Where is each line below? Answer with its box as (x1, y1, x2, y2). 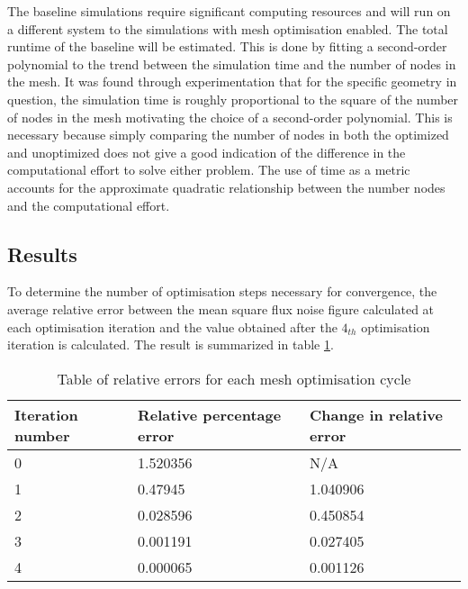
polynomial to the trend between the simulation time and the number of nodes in (7, 54, 456, 73)
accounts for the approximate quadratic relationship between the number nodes (7, 177, 445, 196)
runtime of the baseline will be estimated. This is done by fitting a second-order (7, 37, 447, 56)
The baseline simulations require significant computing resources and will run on (7, 2, 451, 20)
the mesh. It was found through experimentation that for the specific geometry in (7, 72, 457, 91)
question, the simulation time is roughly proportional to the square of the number (7, 89, 459, 108)
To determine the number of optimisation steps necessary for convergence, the (7, 282, 437, 301)
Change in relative (310, 403, 443, 425)
